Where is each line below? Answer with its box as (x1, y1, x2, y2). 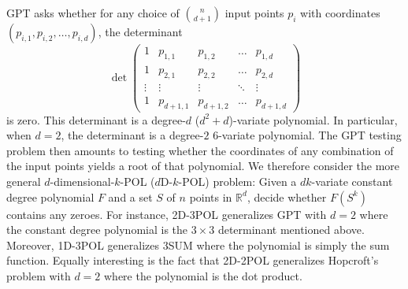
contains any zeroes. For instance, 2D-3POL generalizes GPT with (6, 206, 327, 222)
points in (189, 188, 232, 205)
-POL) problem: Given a (178, 172, 297, 189)
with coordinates (300, 5, 380, 20)
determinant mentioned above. (217, 221, 365, 238)
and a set (108, 188, 153, 205)
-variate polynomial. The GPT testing (218, 127, 402, 143)
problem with (6, 267, 71, 283)
